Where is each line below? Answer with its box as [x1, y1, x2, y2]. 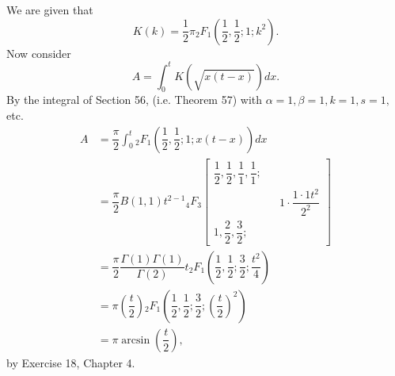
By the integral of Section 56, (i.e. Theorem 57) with [6, 91, 263, 108]
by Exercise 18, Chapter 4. [6, 354, 135, 370]
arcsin [121, 334, 150, 346]
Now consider [6, 44, 71, 61]
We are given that [6, 2, 93, 17]
